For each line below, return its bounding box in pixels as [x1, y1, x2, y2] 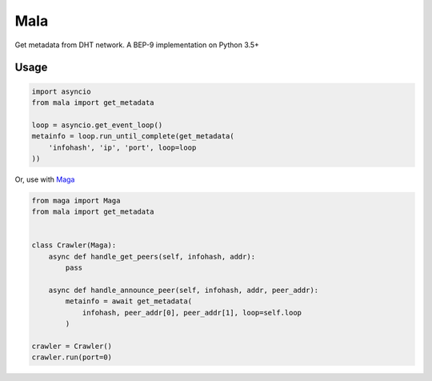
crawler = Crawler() [31, 341, 112, 351]
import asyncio [31, 86, 91, 96]
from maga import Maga [31, 196, 121, 205]
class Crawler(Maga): [31, 241, 117, 250]
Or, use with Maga [14, 174, 75, 184]
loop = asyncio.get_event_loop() [31, 120, 163, 130]
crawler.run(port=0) [31, 353, 112, 362]
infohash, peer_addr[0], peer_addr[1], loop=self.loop [82, 308, 302, 317]
